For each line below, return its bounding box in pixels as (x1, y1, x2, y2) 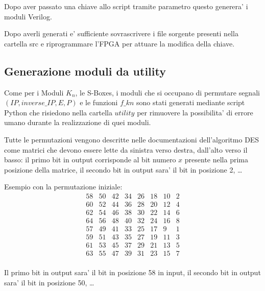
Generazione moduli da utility (4, 63, 166, 79)
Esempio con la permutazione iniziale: (4, 181, 123, 192)
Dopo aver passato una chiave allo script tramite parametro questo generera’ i (4, 1, 248, 11)
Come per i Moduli (4, 87, 64, 98)
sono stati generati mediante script (136, 97, 245, 108)
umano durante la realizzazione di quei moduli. (4, 117, 151, 128)
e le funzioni (80, 97, 118, 108)
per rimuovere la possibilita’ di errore (137, 107, 253, 117)
